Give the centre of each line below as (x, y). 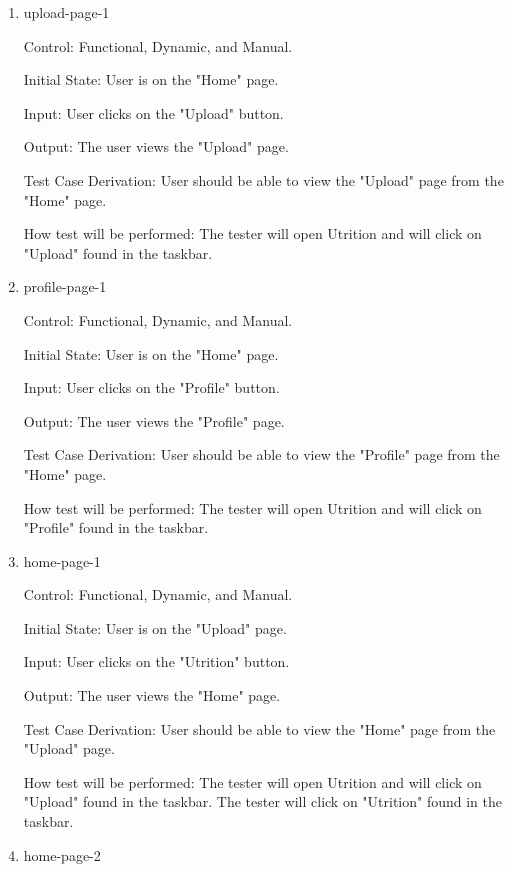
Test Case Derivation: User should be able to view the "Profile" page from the (261, 454)
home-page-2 (62, 854)
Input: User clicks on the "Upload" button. (153, 112)
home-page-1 (62, 560)
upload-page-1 (66, 12)
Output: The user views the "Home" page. (152, 695)
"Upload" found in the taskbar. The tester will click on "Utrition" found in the (263, 801)
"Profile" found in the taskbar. (116, 527)
